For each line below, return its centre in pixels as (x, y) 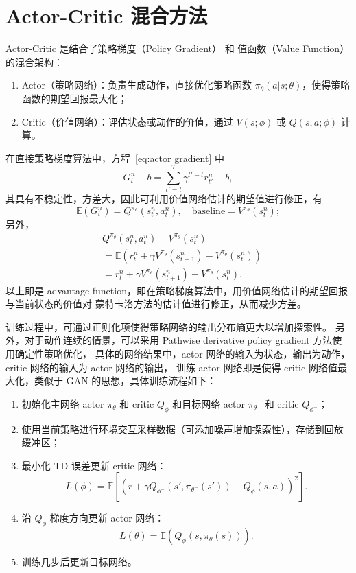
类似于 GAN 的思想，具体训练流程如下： (125, 381)
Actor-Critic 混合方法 (107, 15)
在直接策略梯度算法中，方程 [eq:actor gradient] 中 (115, 157)
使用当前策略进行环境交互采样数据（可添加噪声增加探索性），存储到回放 (182, 429)
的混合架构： (34, 61)
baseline (209, 211)
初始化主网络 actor (63, 403)
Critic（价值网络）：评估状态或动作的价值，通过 (127, 121)
